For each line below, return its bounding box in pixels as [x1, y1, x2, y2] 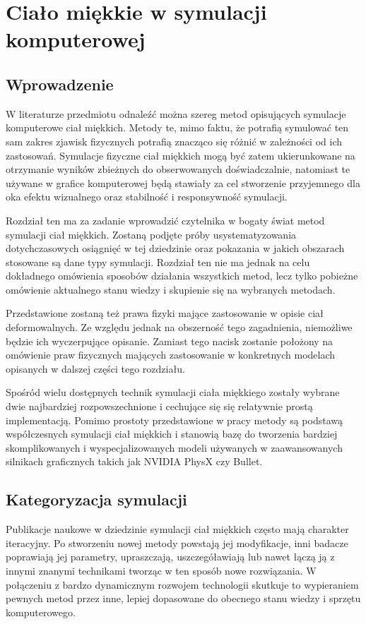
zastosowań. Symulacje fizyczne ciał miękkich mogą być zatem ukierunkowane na [6, 148, 355, 162]
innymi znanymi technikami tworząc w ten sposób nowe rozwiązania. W [6, 563, 317, 577]
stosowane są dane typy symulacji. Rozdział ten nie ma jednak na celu [6, 254, 310, 269]
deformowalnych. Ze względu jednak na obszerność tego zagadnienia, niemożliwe [6, 320, 353, 335]
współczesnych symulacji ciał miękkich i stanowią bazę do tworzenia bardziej [6, 426, 338, 441]
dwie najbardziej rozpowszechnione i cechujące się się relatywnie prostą [6, 399, 313, 414]
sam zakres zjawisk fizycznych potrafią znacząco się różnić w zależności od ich [6, 133, 343, 148]
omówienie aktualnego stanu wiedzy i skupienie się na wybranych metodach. [6, 282, 336, 296]
